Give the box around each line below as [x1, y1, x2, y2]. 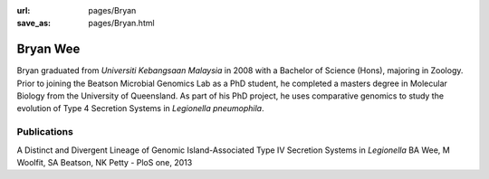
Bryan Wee [16, 42, 81, 57]
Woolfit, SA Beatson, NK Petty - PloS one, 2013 [16, 157, 193, 167]
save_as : [16, 18, 52, 29]
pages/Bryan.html [88, 18, 155, 29]
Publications [16, 126, 74, 138]
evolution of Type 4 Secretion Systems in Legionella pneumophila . [16, 103, 264, 114]
